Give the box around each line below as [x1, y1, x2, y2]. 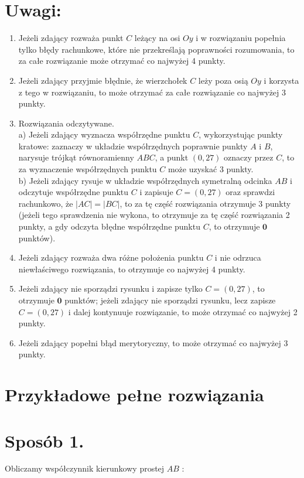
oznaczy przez [224, 151, 274, 163]
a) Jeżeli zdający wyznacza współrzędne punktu [18, 128, 190, 141]
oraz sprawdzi [226, 186, 275, 198]
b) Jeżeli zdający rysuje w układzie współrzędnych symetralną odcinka [18, 174, 272, 186]
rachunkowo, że [18, 197, 73, 209]
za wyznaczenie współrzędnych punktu [18, 163, 157, 175]
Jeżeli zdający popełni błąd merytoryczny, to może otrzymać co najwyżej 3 [18, 336, 288, 349]
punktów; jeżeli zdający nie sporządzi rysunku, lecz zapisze [64, 294, 276, 306]
